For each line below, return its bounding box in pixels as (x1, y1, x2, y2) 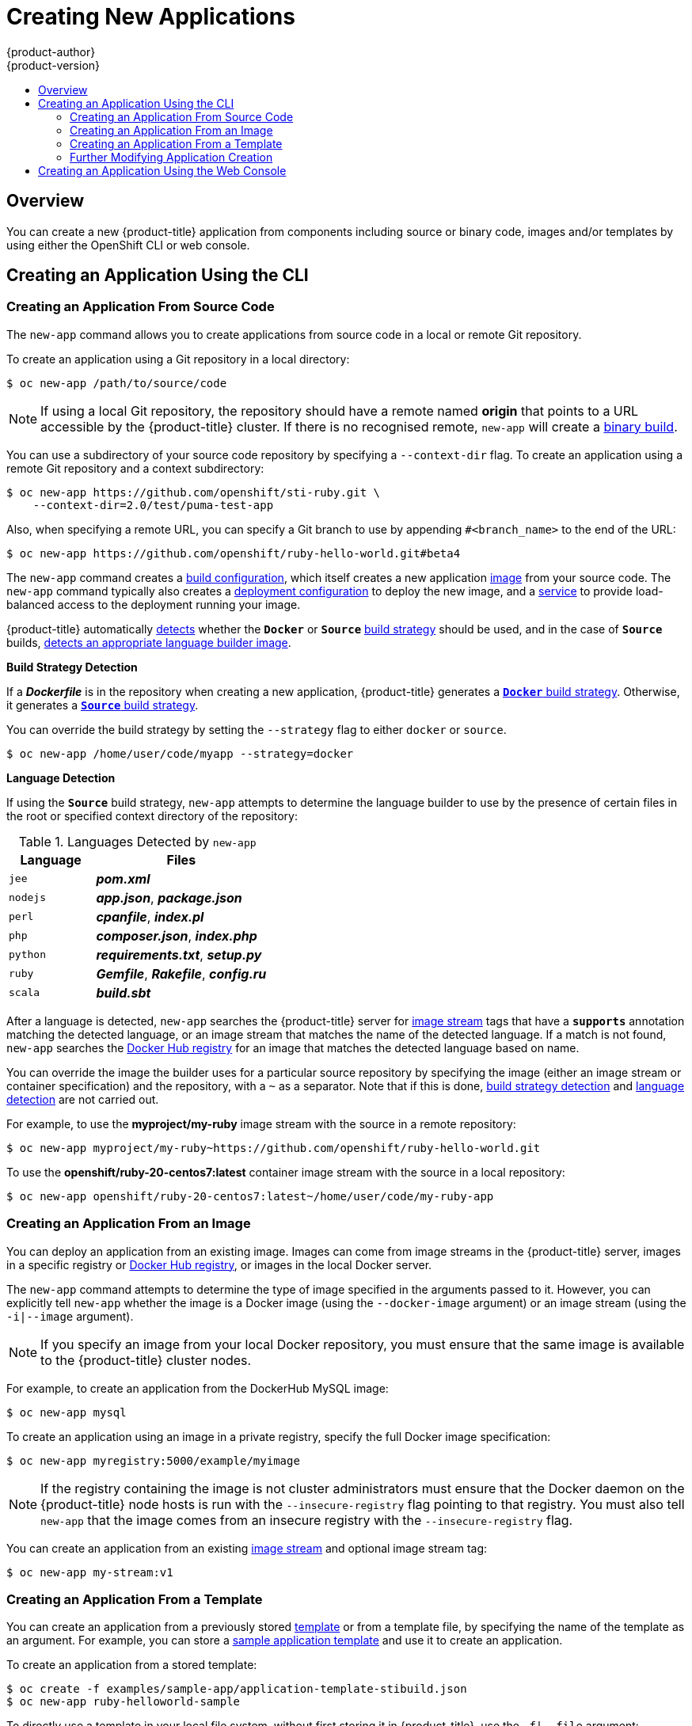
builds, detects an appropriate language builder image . (6, 635, 291, 649)
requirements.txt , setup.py (96, 946, 262, 963)
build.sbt (96, 984, 151, 1001)
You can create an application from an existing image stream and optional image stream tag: (6, 1541, 488, 1555)
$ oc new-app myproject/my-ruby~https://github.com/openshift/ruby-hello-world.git (6, 1141, 541, 1154)
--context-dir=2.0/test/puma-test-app (32, 498, 274, 511)
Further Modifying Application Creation (70, 150, 273, 164)
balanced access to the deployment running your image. (6, 597, 301, 611)
